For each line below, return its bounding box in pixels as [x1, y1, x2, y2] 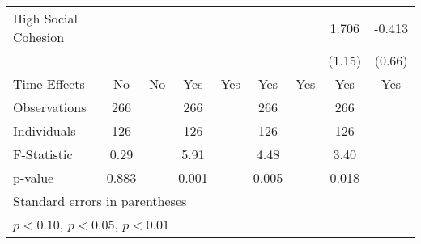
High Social [13, 9, 79, 27]
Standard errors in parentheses [13, 191, 187, 210]
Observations [13, 98, 87, 116]
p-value [13, 168, 54, 187]
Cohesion [13, 27, 65, 46]
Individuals [13, 121, 76, 140]
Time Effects [13, 74, 85, 93]
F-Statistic [13, 145, 73, 163]
